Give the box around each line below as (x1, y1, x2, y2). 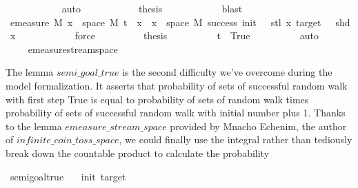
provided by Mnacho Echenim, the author (170, 118, 347, 133)
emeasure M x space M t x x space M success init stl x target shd (10, 14, 350, 29)
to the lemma (6, 118, 62, 133)
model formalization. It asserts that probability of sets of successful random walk (6, 78, 348, 92)
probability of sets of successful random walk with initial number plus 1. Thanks (6, 105, 346, 120)
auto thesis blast (61, 1, 243, 15)
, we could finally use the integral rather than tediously (119, 132, 352, 147)
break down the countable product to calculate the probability (6, 145, 270, 160)
